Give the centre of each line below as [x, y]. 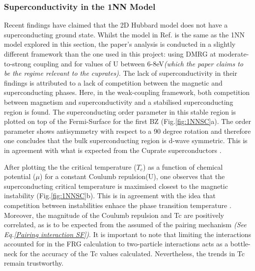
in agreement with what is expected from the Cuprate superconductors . [113, 150]
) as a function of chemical [183, 166]
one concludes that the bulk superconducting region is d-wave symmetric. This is [126, 140]
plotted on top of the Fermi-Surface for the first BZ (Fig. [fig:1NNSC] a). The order [128, 121]
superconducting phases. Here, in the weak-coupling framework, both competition [127, 92]
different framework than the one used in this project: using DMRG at [110, 54]
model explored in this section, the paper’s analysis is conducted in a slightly [120, 44]
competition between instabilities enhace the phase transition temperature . [118, 205]
